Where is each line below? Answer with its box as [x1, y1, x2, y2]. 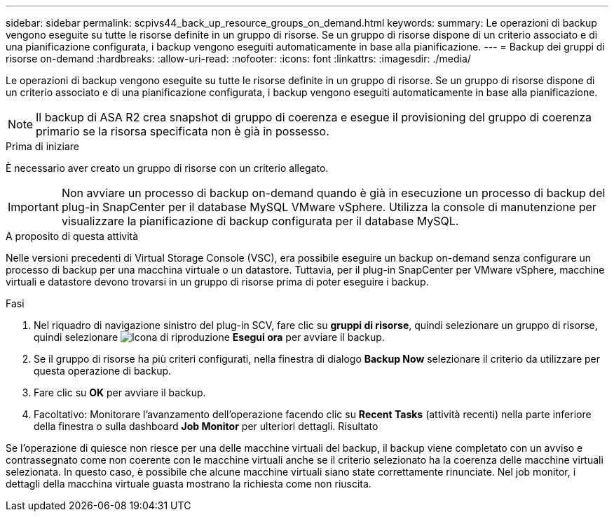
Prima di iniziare [6, 140, 79, 152]
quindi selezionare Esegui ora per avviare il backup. [34, 331, 385, 343]
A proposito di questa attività [6, 230, 139, 242]
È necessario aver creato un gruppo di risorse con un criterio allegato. [6, 162, 329, 174]
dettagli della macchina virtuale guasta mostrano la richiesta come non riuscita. [6, 478, 371, 490]
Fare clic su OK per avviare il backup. [34, 387, 206, 398]
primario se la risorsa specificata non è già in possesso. [36, 124, 329, 138]
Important [8, 200, 59, 214]
